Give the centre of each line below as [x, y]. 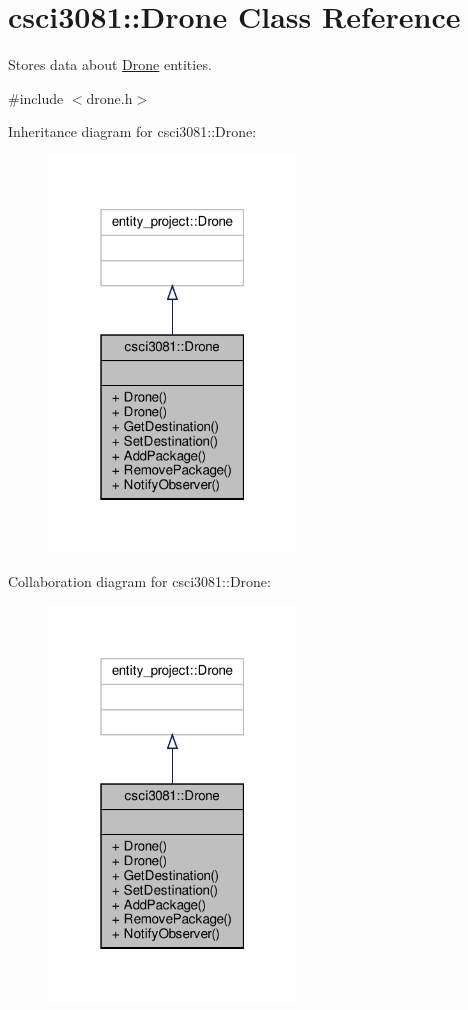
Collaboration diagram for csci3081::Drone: [139, 580]
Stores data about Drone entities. [110, 64]
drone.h [109, 97]
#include [36, 97]
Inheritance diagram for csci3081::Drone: [132, 131]
